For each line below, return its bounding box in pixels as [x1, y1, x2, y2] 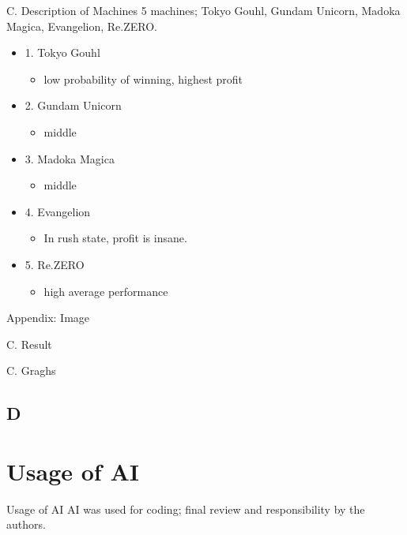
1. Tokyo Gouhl [24, 44, 100, 61]
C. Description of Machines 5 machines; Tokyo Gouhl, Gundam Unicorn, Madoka [6, 2, 401, 18]
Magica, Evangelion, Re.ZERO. [6, 17, 157, 34]
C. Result [6, 335, 52, 352]
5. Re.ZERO [24, 256, 85, 272]
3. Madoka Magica [24, 150, 115, 166]
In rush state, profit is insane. [43, 230, 187, 246]
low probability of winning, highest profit [43, 70, 243, 87]
